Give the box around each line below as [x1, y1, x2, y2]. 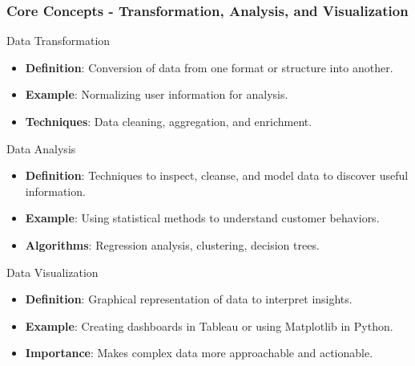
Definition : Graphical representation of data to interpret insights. [25, 291, 353, 307]
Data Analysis [6, 140, 76, 157]
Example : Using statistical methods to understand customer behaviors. [25, 209, 380, 226]
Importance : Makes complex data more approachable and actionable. [25, 344, 373, 361]
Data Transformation [6, 32, 111, 49]
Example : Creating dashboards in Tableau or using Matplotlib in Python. [25, 317, 393, 334]
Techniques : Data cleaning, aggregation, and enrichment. [25, 113, 312, 129]
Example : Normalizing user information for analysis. [25, 86, 288, 103]
